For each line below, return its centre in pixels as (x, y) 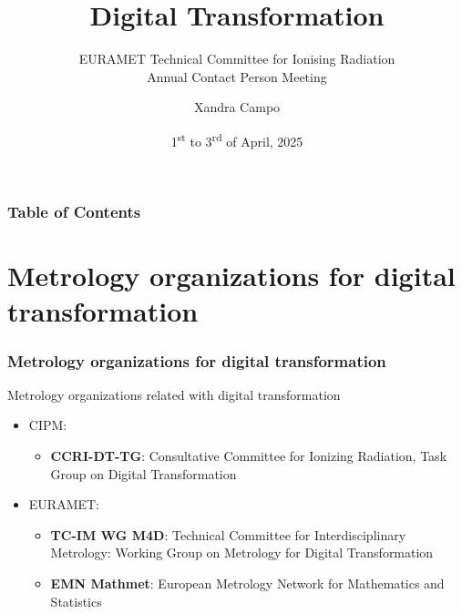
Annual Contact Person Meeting (237, 76)
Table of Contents (74, 212)
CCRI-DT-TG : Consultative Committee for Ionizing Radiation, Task (249, 456)
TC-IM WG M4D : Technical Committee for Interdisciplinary (228, 534)
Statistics (76, 601)
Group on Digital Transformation (144, 473)
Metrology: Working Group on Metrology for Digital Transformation (242, 553)
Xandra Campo (237, 107)
